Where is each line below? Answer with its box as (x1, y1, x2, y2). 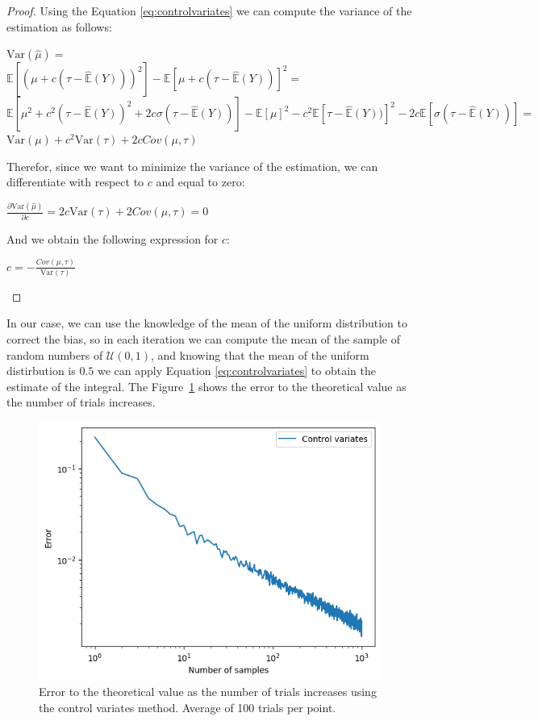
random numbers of (6, 346, 103, 363)
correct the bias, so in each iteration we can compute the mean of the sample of (6, 331, 400, 347)
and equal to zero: (156, 173, 245, 190)
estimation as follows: (6, 18, 112, 35)
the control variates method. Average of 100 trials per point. (39, 698, 336, 715)
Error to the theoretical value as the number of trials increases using (39, 683, 377, 700)
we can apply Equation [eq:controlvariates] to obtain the (98, 362, 376, 379)
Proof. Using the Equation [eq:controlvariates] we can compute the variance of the (6, 2, 412, 19)
